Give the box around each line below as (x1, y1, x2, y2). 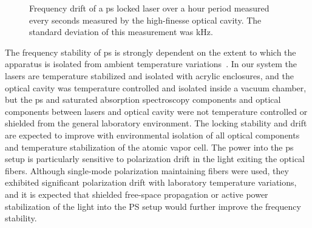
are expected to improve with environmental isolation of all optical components (5, 128, 300, 141)
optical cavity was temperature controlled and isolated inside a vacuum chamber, (5, 81, 307, 94)
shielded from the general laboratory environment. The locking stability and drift (5, 117, 307, 129)
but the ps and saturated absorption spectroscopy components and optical (5, 93, 281, 106)
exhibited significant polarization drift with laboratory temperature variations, (5, 176, 297, 189)
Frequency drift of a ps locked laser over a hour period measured (29, 2, 270, 14)
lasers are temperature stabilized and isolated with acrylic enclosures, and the (5, 69, 294, 82)
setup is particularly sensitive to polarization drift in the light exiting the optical (5, 152, 305, 165)
